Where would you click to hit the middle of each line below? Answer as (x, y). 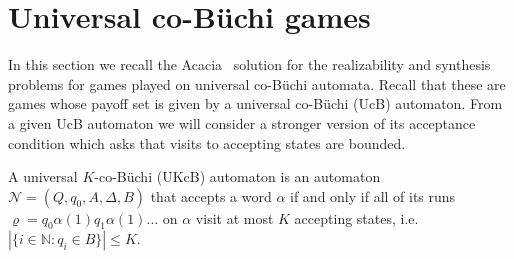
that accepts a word (211, 195)
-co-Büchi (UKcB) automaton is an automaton (237, 176)
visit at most (234, 217)
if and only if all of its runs (373, 195)
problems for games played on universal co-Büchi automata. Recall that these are (257, 83)
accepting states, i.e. (356, 217)
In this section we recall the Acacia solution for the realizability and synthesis (249, 64)
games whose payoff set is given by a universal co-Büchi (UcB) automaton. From (255, 103)
